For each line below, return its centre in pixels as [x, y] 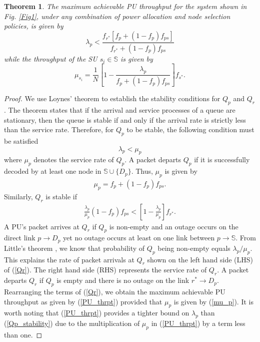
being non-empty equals [194, 248]
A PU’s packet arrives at [42, 226]
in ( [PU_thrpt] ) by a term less [198, 323]
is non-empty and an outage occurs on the [174, 226]
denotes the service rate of [74, 159]
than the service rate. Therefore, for [59, 129]
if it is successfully [222, 159]
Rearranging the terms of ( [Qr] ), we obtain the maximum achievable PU [115, 291]
